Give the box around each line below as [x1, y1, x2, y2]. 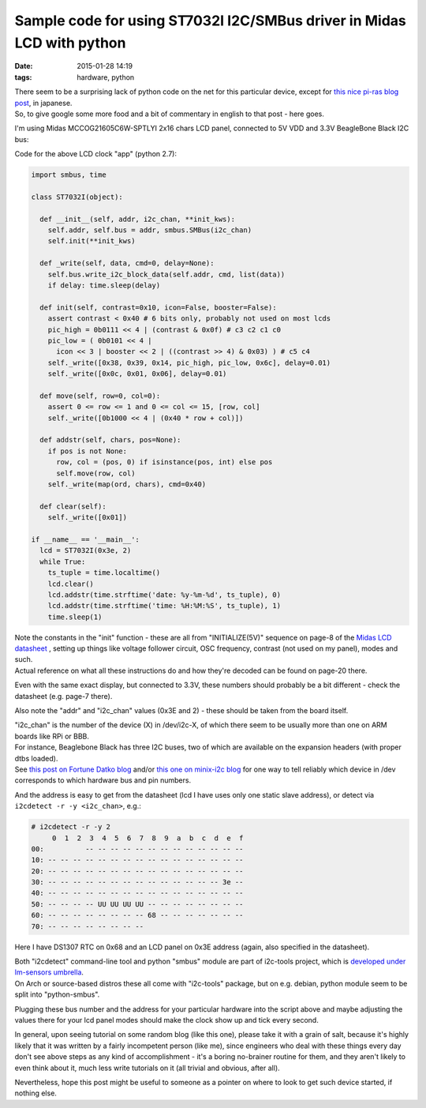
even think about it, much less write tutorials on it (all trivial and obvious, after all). [14, 1063, 280, 1072]
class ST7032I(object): [31, 192, 124, 201]
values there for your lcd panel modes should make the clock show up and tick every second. [14, 1015, 319, 1024]
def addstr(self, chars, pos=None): [39, 435, 181, 445]
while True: [39, 557, 86, 566]
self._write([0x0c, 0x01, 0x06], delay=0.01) [47, 370, 227, 378]
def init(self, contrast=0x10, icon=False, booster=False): [39, 302, 277, 312]
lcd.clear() [47, 579, 95, 588]
